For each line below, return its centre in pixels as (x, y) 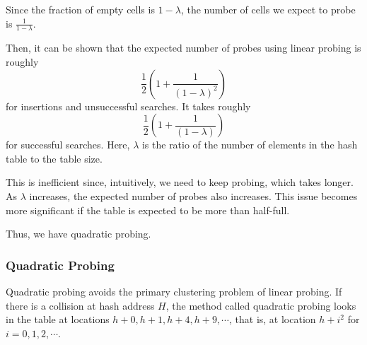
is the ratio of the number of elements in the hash (250, 145)
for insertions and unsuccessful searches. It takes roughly (128, 106)
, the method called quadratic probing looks (261, 305)
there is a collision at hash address (80, 305)
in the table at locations (58, 319)
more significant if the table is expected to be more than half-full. (148, 210)
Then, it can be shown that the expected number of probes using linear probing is (183, 48)
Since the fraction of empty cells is (80, 9)
